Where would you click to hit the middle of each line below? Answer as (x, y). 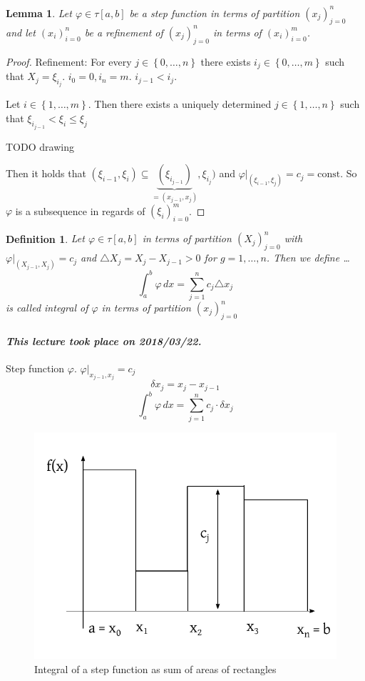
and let (21, 32)
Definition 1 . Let (45, 238)
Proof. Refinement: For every (69, 61)
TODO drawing (40, 146)
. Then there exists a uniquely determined (180, 104)
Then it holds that (46, 173)
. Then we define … (308, 258)
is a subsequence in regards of (80, 210)
